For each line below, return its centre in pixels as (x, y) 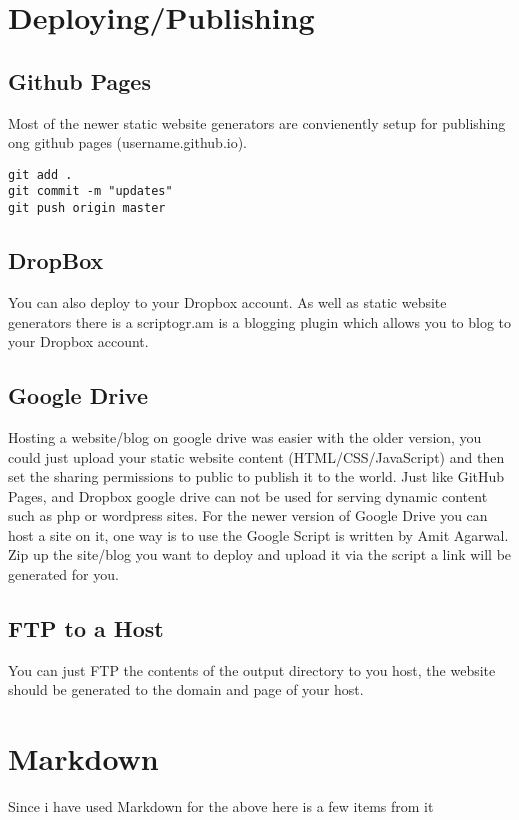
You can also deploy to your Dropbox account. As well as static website (227, 301)
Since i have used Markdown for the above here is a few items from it (221, 806)
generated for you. (63, 574)
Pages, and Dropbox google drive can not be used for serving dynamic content (248, 495)
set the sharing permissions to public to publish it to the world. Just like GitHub (256, 476)
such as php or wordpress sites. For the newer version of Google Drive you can (248, 515)
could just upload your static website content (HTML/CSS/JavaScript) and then (256, 456)
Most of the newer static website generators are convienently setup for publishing (257, 122)
